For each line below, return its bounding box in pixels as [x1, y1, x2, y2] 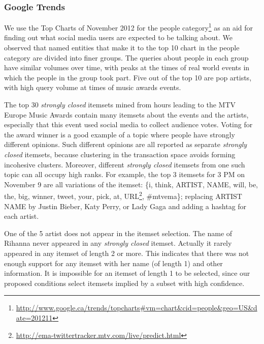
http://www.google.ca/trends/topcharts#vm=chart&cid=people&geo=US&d [16, 302, 257, 313]
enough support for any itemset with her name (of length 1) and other [4, 257, 223, 268]
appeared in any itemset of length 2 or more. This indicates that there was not [4, 248, 249, 258]
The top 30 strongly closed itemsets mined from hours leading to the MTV [4, 99, 236, 110]
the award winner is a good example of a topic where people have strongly [4, 129, 235, 139]
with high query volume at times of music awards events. [4, 82, 181, 93]
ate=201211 [16, 312, 53, 323]
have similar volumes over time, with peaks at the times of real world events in [4, 62, 250, 73]
